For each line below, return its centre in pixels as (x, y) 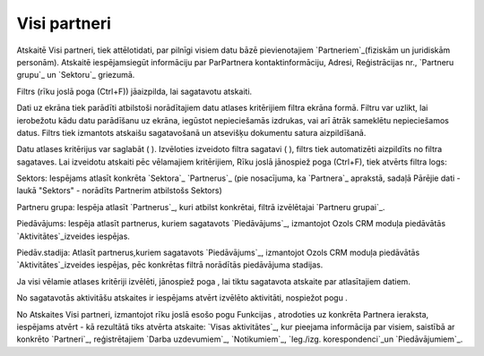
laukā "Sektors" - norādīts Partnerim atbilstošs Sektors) (120, 191)
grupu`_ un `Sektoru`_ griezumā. (76, 75)
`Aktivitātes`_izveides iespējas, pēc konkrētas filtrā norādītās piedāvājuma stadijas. (170, 265)
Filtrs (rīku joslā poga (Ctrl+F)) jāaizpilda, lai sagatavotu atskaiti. (134, 91)
